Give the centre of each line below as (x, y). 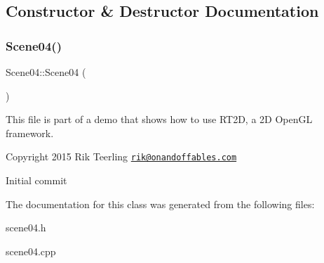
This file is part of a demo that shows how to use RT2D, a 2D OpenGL (159, 119)
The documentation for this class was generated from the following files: (160, 204)
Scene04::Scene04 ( (46, 72)
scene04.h (26, 227)
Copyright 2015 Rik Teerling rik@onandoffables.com (121, 156)
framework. (30, 133)
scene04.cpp (31, 251)
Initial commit (36, 180)
